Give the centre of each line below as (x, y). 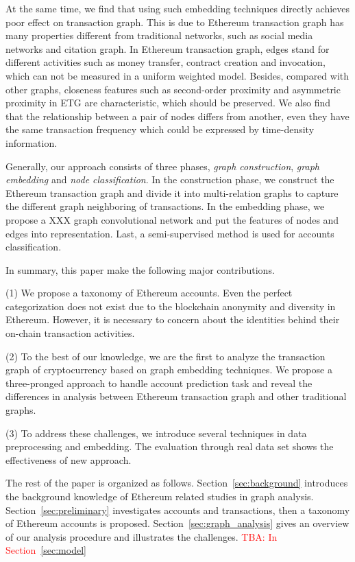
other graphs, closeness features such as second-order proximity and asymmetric (173, 89)
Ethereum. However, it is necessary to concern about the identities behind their (173, 319)
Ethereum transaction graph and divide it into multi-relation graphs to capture (172, 192)
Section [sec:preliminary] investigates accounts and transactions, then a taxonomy (178, 510)
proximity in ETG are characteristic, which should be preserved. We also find (168, 103)
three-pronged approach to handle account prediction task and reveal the (159, 383)
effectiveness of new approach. (69, 459)
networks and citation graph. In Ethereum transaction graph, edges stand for (168, 48)
